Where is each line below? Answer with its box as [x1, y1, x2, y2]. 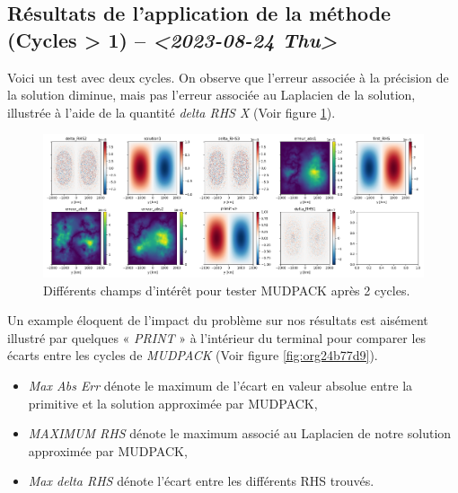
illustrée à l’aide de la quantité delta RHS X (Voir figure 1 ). [7, 102, 336, 121]
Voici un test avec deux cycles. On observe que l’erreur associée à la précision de [7, 67, 449, 86]
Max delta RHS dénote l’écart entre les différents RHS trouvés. [28, 471, 374, 490]
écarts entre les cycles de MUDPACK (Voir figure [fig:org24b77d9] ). [7, 346, 378, 365]
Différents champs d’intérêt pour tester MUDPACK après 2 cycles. [43, 280, 410, 299]
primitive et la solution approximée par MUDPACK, [28, 393, 318, 412]
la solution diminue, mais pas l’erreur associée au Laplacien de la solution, [7, 85, 416, 104]
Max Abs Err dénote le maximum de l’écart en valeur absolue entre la [28, 375, 413, 394]
